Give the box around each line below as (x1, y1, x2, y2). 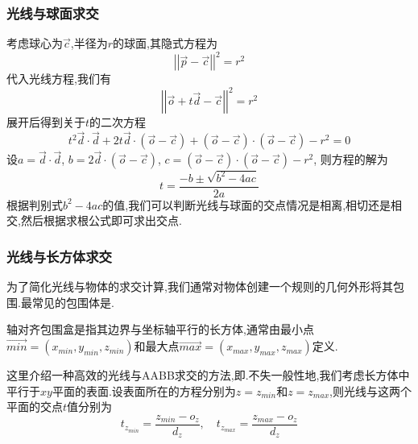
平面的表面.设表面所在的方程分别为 (52, 382, 236, 399)
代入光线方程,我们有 (6, 70, 111, 87)
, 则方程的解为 (313, 151, 388, 168)
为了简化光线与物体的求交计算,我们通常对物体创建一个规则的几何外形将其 (6, 278, 393, 295)
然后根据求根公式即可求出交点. (20, 212, 182, 229)
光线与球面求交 (6, 2, 99, 23)
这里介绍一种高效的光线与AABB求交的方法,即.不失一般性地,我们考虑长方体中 (6, 367, 410, 384)
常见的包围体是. (31, 293, 114, 310)
